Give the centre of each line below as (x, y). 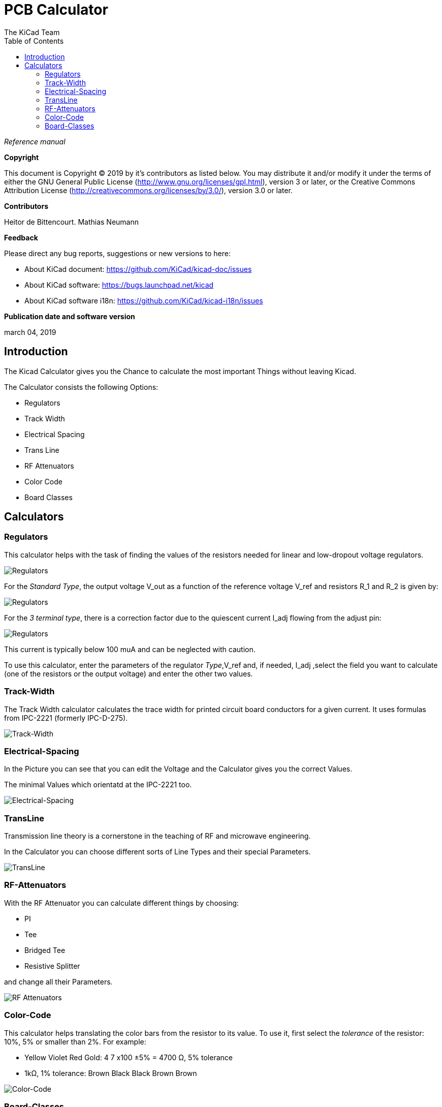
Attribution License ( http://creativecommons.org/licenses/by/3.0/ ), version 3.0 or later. (148, 190)
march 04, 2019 (30, 332)
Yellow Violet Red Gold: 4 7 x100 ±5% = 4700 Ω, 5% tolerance (129, 1057)
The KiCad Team (32, 32)
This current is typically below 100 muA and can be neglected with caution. (130, 649)
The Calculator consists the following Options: (81, 387)
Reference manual (35, 141)
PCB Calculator (56, 10)
